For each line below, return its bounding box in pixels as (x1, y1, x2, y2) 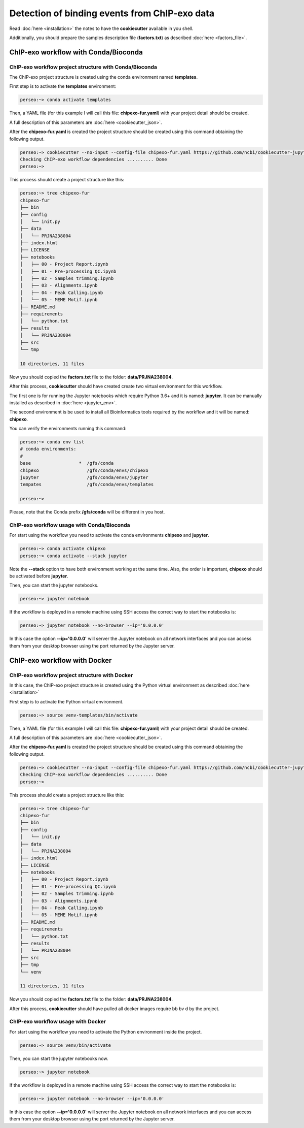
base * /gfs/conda (20, 460, 114, 466)
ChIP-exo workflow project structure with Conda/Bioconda (9, 63, 157, 71)
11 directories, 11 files (20, 983, 85, 989)
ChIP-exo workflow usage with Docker (9, 1018, 106, 1025)
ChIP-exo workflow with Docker (9, 656, 112, 665)
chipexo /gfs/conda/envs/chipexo (20, 467, 149, 473)
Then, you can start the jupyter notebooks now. (9, 1055, 108, 1061)
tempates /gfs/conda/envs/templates (20, 481, 154, 488)
